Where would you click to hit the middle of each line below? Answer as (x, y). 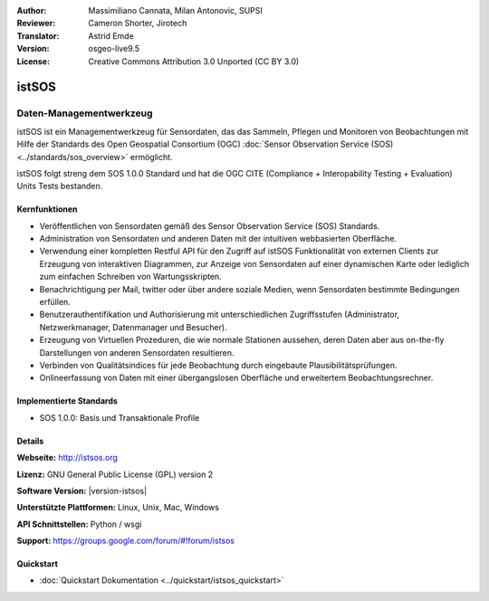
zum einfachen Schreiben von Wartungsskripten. (130, 277)
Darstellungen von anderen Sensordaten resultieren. (137, 352)
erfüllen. (55, 302)
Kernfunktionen (47, 209)
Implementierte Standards (67, 401)
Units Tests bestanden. (60, 186)
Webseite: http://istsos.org (67, 458)
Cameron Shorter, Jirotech (138, 24)
